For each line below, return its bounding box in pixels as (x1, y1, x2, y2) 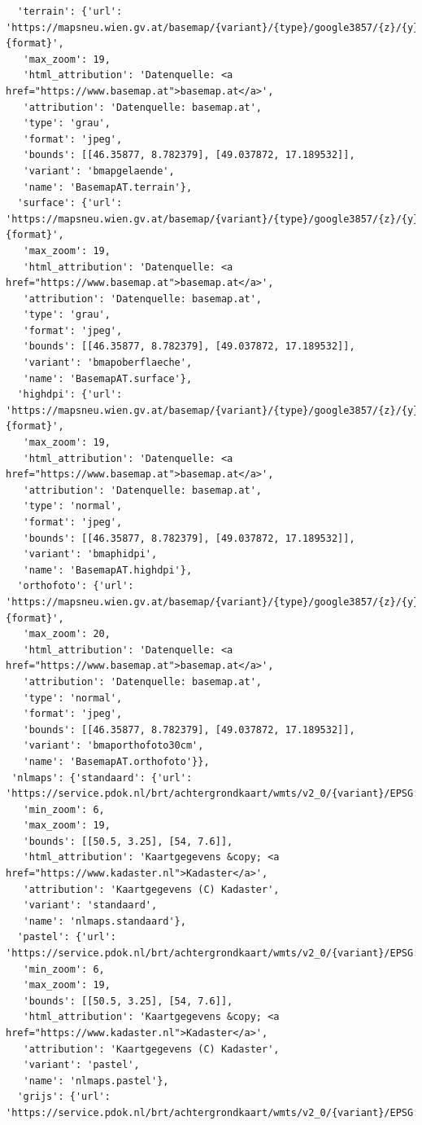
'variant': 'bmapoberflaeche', (23, 357, 193, 369)
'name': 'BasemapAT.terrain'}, (23, 181, 193, 193)
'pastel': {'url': (17, 931, 117, 943)
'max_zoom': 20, (23, 628, 111, 640)
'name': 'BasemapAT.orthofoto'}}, (23, 755, 210, 767)
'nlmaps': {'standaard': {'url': (11, 771, 193, 784)
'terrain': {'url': (17, 6, 123, 17)
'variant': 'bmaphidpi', (23, 548, 158, 560)
